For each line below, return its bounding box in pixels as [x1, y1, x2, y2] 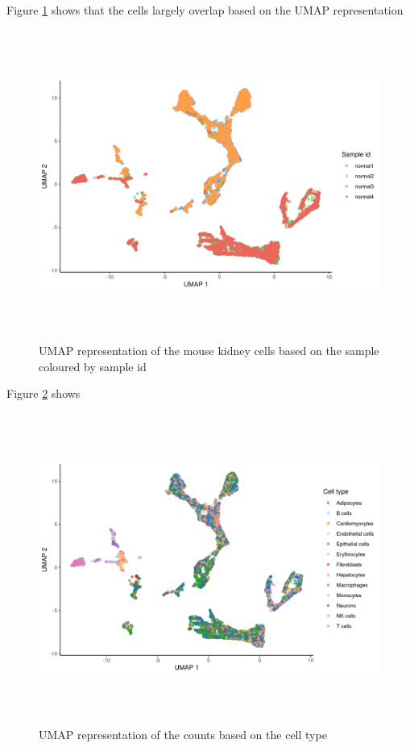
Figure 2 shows [6, 385, 81, 402]
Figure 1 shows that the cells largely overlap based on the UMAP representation [6, 2, 404, 18]
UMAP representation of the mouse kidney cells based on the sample [39, 342, 379, 359]
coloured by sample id [39, 357, 147, 374]
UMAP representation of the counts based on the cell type [39, 725, 327, 742]
